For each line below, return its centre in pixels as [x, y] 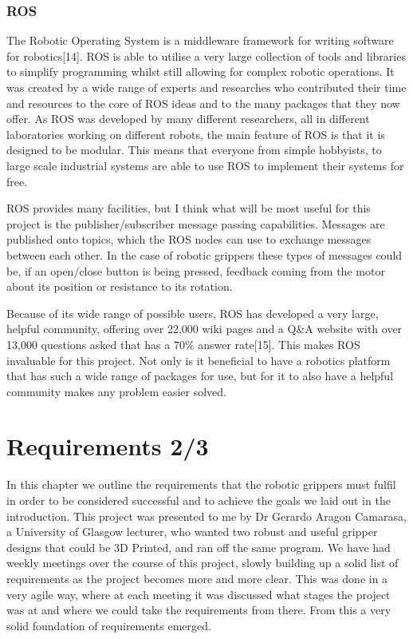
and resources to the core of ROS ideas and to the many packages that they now [203, 103]
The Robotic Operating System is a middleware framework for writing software [200, 40]
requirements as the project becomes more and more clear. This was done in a [197, 578]
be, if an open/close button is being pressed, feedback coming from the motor [196, 270]
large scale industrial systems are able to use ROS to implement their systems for [205, 165]
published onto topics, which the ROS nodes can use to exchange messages [189, 239]
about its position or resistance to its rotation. [120, 286]
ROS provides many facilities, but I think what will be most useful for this [189, 208]
